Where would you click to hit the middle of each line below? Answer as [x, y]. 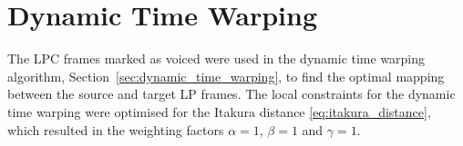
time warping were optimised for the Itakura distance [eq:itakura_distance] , [219, 111]
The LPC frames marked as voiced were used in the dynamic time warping [216, 58]
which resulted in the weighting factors [116, 129]
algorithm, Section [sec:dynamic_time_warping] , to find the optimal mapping [226, 76]
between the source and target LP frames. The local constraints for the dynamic [231, 94]
